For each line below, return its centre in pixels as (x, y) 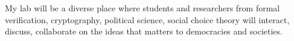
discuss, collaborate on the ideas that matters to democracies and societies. (144, 31)
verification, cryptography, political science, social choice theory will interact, (147, 19)
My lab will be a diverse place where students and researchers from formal (142, 8)
